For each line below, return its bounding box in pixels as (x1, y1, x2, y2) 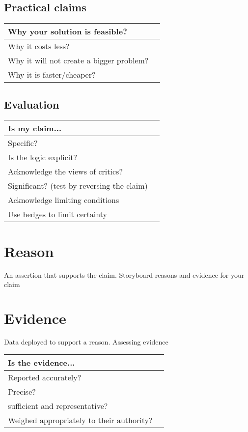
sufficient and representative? (8, 400, 108, 412)
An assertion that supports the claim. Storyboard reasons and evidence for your (4, 269, 245, 280)
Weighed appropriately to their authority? (8, 414, 153, 426)
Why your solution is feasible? (8, 26, 127, 37)
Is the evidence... (8, 357, 75, 369)
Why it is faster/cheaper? (8, 69, 96, 81)
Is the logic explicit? (8, 151, 77, 163)
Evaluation (4, 96, 59, 112)
